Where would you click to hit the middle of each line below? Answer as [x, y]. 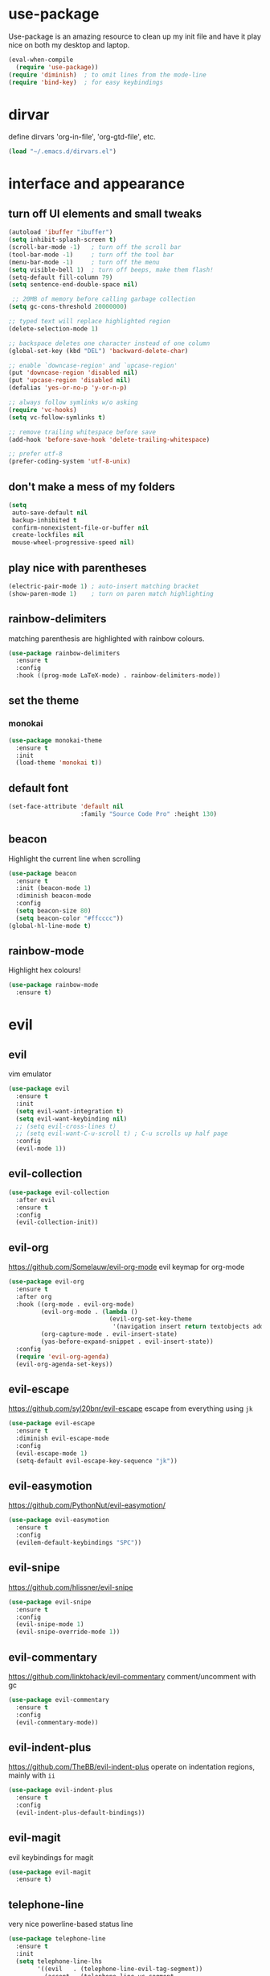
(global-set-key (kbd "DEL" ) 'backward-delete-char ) [98, 351]
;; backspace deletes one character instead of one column [109, 343]
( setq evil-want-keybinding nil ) [72, 1119]
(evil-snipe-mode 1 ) [50, 1624]
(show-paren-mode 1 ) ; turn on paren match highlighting [111, 593]
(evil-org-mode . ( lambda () [89, 1312]
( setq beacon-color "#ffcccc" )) [70, 918]
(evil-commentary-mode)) [57, 1722]
